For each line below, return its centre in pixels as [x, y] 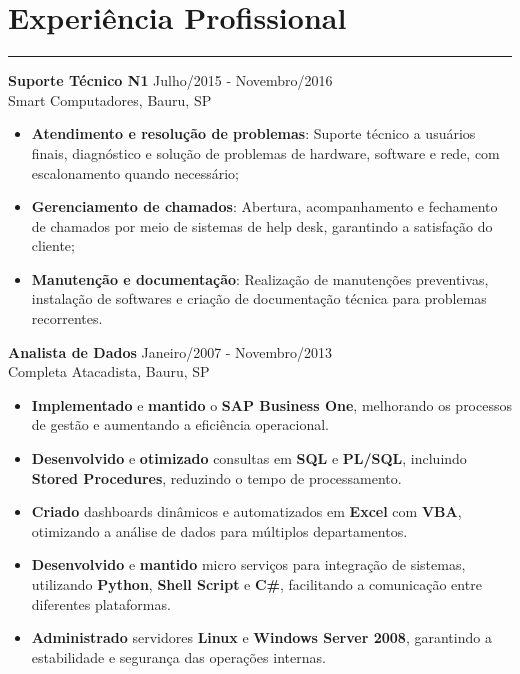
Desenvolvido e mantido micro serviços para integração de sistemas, [248, 564]
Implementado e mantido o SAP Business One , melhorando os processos [271, 404]
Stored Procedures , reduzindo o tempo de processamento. [216, 477]
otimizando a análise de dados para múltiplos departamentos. [219, 530]
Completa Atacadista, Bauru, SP [109, 371]
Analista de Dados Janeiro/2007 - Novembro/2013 [170, 351]
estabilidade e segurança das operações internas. [178, 656]
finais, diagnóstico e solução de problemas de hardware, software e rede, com [265, 152]
